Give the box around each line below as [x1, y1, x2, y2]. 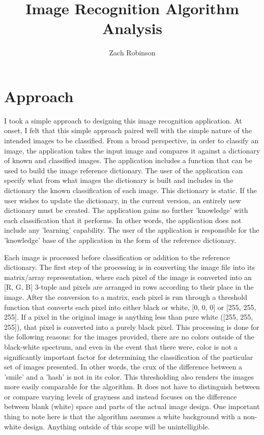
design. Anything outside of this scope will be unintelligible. [23, 421, 210, 431]
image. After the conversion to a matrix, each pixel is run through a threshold [4, 291, 248, 302]
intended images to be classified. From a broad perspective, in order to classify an [4, 135, 259, 146]
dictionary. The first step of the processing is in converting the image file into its [4, 262, 255, 272]
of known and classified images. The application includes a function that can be [4, 155, 252, 166]
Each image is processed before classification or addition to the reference [4, 252, 230, 262]
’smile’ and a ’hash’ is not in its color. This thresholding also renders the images [4, 371, 254, 382]
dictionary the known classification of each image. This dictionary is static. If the [4, 185, 257, 195]
